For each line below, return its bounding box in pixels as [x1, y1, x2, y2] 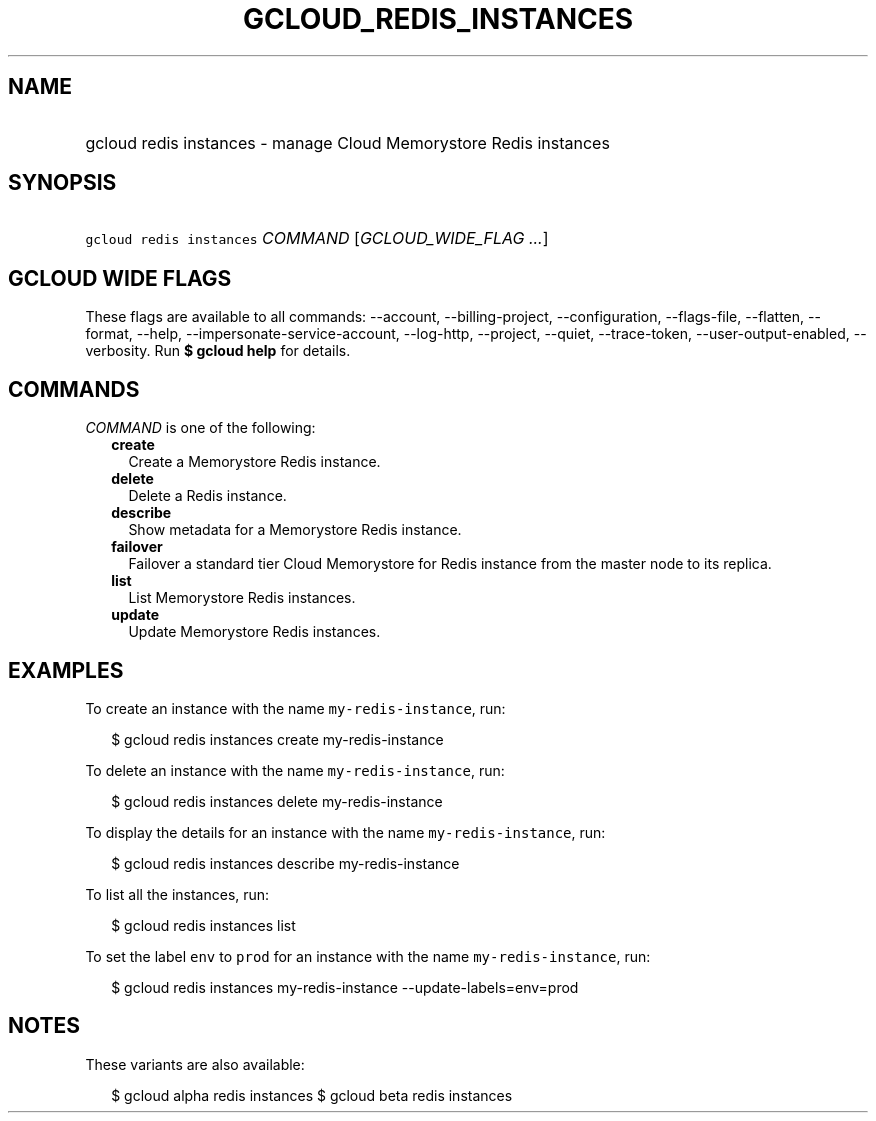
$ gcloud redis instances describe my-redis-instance [111, 854, 460, 872]
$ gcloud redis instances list [111, 916, 296, 934]
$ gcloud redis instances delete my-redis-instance [111, 792, 443, 810]
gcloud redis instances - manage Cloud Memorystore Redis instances [85, 132, 610, 153]
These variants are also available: [85, 1055, 305, 1073]
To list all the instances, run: [85, 885, 270, 903]
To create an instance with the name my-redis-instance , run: [85, 699, 506, 717]
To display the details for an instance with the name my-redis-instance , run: [85, 823, 606, 841]
